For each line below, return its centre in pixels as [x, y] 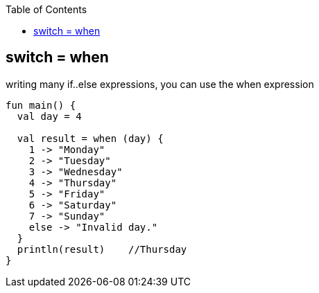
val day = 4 [49, 116]
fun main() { [41, 105]
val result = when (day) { [90, 138]
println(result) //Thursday [102, 249]
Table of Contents [46, 9]
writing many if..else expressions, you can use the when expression [160, 84]
